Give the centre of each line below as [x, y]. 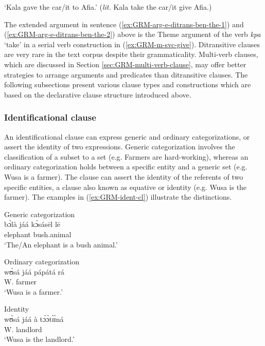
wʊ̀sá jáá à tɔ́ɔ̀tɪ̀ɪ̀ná [34, 319]
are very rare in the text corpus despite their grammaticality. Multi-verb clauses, [131, 54]
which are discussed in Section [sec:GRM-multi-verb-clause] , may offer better [125, 64]
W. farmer [21, 282]
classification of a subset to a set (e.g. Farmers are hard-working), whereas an [126, 156]
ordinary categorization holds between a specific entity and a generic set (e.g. [126, 167]
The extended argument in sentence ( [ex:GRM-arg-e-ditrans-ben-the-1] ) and [124, 24]
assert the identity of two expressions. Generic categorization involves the [120, 147]
